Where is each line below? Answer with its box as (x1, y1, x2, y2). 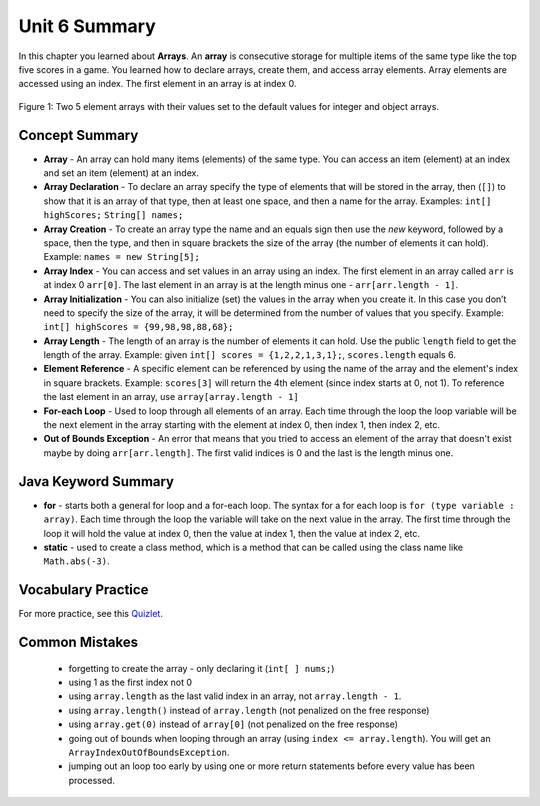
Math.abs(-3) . (43, 555, 110, 567)
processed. (68, 774, 115, 786)
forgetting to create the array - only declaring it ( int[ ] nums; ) (68, 662, 335, 674)
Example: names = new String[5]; (43, 251, 200, 263)
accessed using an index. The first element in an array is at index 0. (18, 78, 297, 90)
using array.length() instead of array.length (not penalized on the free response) (68, 704, 430, 716)
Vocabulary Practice (18, 581, 149, 599)
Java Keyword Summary (18, 473, 175, 490)
